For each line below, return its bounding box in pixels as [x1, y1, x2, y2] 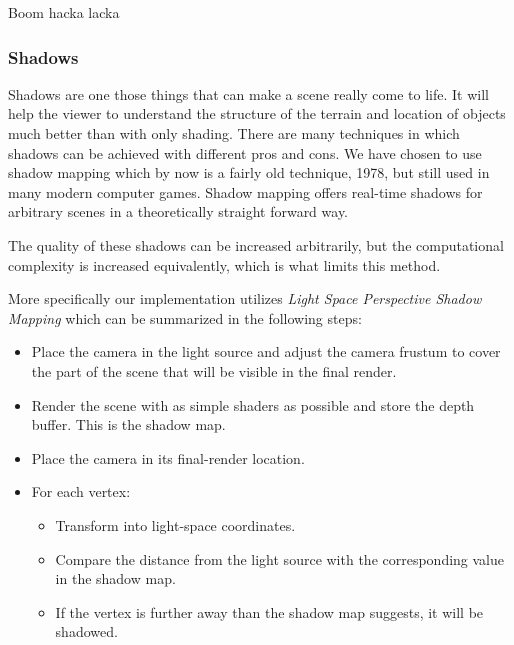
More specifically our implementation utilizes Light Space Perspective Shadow [8, 288, 482, 309]
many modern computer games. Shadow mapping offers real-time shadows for [8, 181, 483, 202]
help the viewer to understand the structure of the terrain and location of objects [8, 103, 506, 124]
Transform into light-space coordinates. [55, 514, 296, 535]
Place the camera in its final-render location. [31, 447, 305, 468]
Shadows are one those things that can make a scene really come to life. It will [8, 83, 489, 104]
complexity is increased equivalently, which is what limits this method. [8, 254, 441, 275]
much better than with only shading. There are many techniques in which [8, 123, 460, 143]
